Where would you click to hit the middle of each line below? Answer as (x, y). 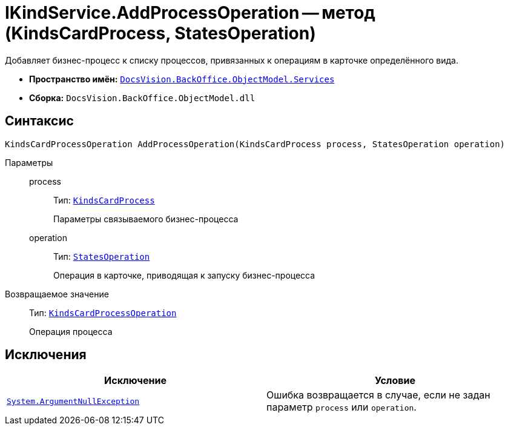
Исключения (46, 355)
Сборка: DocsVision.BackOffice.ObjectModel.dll (142, 98)
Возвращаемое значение (57, 294)
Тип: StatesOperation (102, 256)
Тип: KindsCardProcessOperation (103, 313)
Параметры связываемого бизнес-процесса (146, 219)
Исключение (135, 381)
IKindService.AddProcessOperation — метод (190, 13)
